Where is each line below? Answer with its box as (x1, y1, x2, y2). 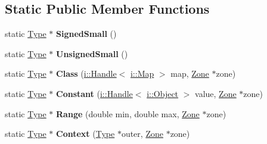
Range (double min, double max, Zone (56, 107, 200, 120)
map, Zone (170, 67, 209, 80)
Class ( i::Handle (56, 67, 117, 80)
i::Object (147, 87, 179, 99)
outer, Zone (121, 127, 163, 140)
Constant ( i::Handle (56, 87, 133, 99)
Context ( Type (56, 127, 115, 140)
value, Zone (195, 87, 237, 99)
